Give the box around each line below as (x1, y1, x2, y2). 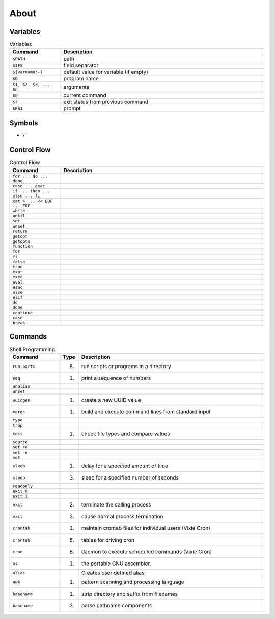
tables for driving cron (81, 537, 135, 544)
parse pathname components (81, 602, 152, 609)
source (12, 439, 28, 445)
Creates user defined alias (81, 569, 145, 576)
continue (12, 310, 33, 316)
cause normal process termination (81, 513, 163, 520)
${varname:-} (12, 69, 43, 75)
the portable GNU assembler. (81, 560, 151, 567)
